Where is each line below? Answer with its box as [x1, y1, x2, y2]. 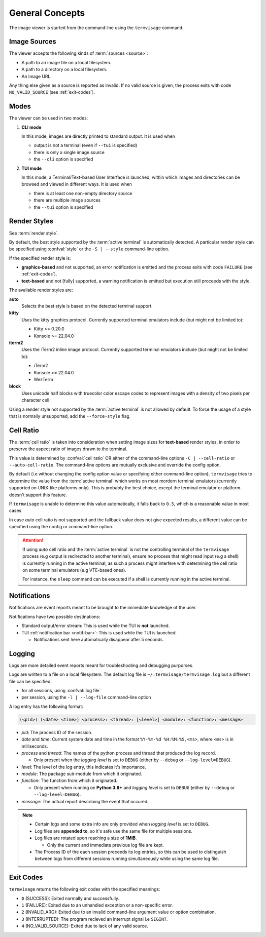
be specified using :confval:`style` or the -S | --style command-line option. [9, 246, 169, 252]
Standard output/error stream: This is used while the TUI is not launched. [21, 623, 170, 629]
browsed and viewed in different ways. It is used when [21, 181, 133, 187]
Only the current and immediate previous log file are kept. [47, 842, 164, 848]
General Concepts [9, 7, 85, 18]
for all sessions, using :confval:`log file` [21, 687, 101, 693]
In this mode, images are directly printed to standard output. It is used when [21, 133, 175, 139]
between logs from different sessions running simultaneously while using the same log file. [34, 856, 219, 861]
